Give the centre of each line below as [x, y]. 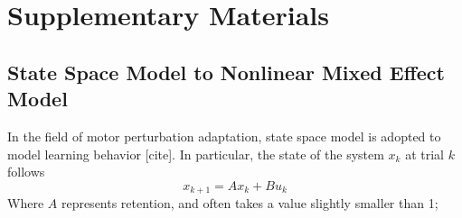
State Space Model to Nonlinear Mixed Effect [226, 72]
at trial [424, 154]
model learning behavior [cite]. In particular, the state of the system [196, 154]
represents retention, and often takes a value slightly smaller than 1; [250, 203]
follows [26, 172]
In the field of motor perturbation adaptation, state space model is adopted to [224, 136]
